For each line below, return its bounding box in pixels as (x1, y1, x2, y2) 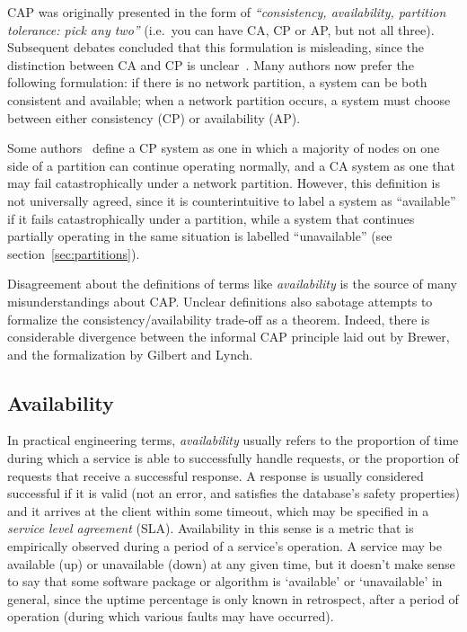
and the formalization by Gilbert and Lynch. (7, 344, 253, 363)
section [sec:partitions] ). (7, 244, 140, 263)
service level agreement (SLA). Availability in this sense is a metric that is (7, 519, 414, 538)
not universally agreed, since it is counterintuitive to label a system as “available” (7, 191, 456, 209)
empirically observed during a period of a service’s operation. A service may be (7, 537, 442, 556)
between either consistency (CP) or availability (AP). (7, 108, 301, 127)
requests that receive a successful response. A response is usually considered (7, 466, 424, 485)
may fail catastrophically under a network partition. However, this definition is (7, 174, 440, 192)
